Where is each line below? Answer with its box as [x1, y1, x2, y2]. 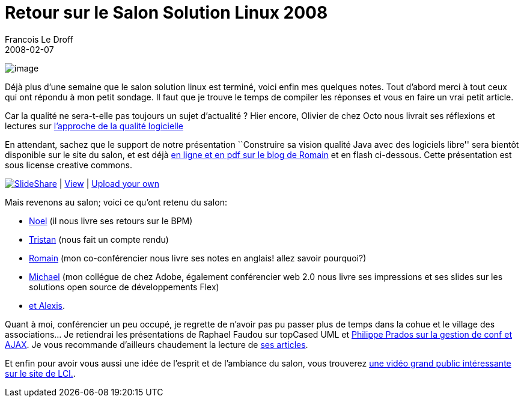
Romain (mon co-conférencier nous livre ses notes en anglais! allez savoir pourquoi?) [29, 252, 367, 263]
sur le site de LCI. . [5, 368, 76, 379]
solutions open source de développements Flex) [29, 281, 219, 292]
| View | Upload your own [59, 178, 159, 189]
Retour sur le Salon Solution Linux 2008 [5, 2, 328, 23]
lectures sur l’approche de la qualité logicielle [5, 120, 184, 131]
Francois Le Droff [5, 34, 73, 44]
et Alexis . [29, 300, 65, 311]
